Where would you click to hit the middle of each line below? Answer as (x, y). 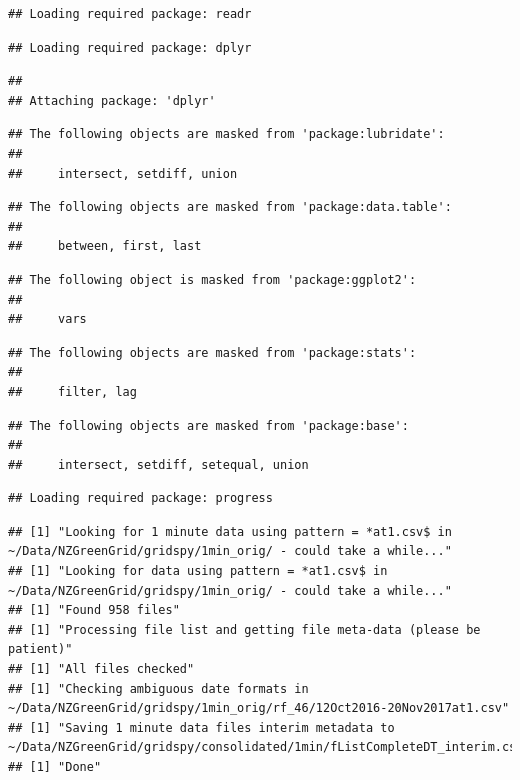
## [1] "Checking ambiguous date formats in (158, 688)
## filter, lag (72, 391)
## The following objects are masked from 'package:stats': (212, 352)
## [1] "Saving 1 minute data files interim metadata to (201, 727)
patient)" (40, 649)
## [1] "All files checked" (101, 669)
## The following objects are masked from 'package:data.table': (230, 207)
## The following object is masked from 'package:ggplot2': (212, 279)
